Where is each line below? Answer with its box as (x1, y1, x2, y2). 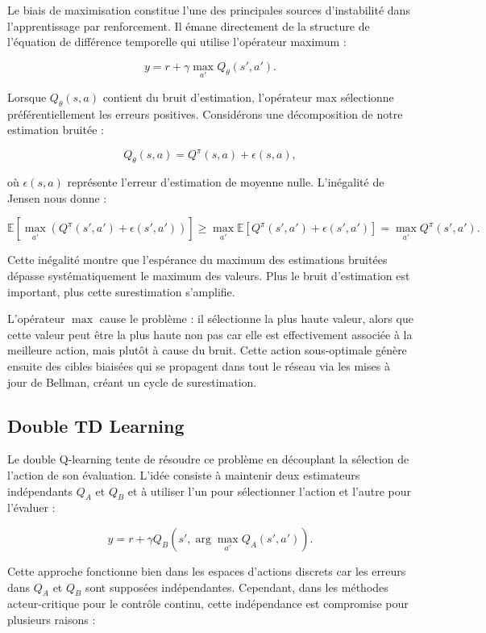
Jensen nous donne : (7, 189, 107, 206)
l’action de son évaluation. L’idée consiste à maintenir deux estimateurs (7, 467, 360, 484)
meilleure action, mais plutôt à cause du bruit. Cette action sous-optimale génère (7, 342, 407, 358)
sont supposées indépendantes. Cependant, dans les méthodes (85, 578, 388, 595)
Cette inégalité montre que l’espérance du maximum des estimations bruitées (7, 251, 388, 268)
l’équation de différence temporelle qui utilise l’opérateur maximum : (7, 33, 347, 50)
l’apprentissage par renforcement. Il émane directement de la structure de (7, 17, 370, 34)
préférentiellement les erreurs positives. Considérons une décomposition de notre (7, 105, 403, 122)
